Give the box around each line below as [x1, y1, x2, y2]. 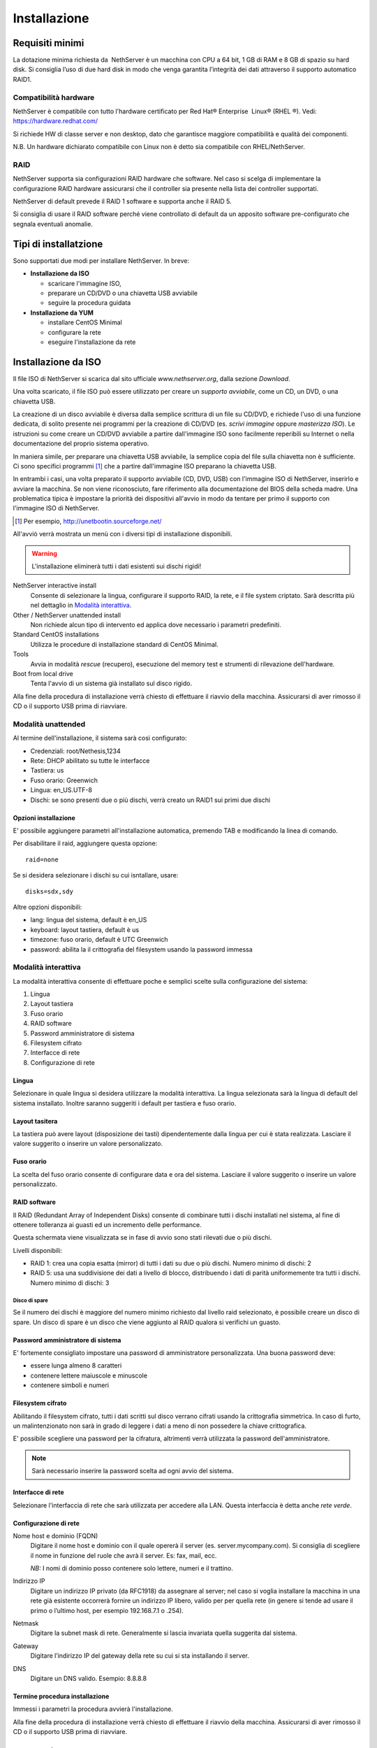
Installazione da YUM [30, 308, 94, 317]
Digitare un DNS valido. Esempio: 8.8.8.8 [30, 1675, 147, 1682]
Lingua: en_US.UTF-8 [30, 786, 92, 794]
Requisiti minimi [13, 37, 84, 49]
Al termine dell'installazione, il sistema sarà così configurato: [13, 734, 188, 743]
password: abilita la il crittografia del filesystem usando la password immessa [30, 945, 253, 954]
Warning [31, 549, 57, 557]
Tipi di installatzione [13, 238, 103, 250]
